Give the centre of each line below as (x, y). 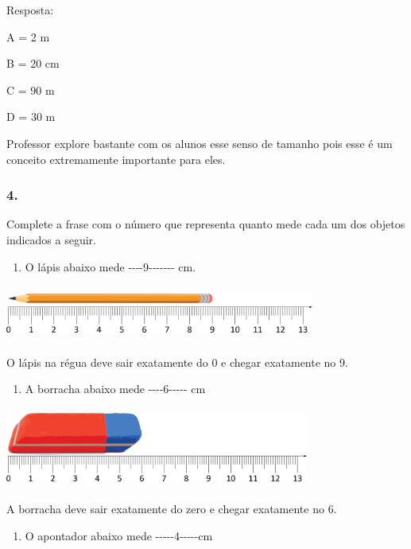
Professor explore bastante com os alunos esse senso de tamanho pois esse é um (200, 143)
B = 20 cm (33, 63)
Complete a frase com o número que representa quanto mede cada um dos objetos (206, 224)
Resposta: (30, 10)
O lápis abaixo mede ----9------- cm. (111, 266)
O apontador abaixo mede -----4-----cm (119, 535)
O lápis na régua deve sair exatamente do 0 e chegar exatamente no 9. (177, 362)
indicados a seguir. (51, 239)
